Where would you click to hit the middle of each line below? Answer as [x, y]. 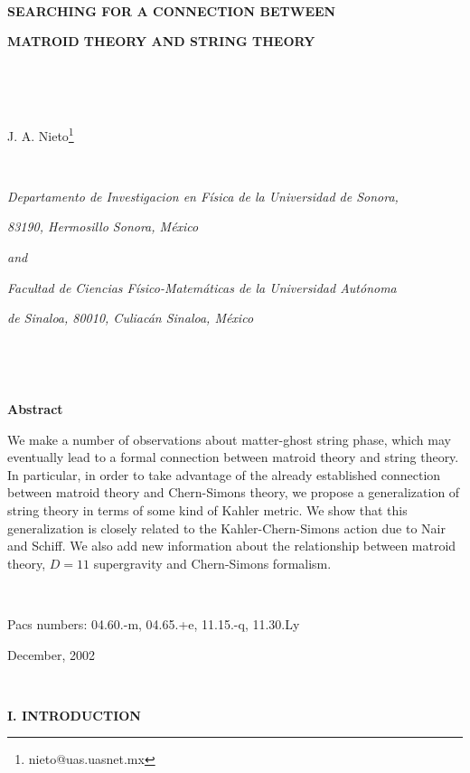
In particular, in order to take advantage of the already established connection [224, 474]
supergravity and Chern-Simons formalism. [212, 563]
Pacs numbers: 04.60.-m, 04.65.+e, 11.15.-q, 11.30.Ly [154, 623]
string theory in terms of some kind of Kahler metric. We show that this [207, 509]
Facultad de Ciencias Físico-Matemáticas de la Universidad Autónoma [202, 287]
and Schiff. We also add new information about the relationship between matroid [232, 546]
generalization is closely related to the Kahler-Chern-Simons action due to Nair [226, 528]
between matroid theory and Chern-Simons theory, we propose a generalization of [234, 492]
